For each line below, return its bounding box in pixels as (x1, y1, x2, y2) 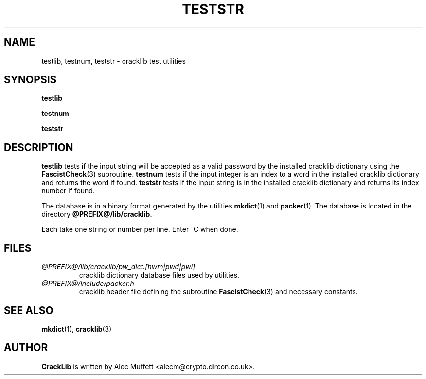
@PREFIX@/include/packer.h (41, 279, 134, 288)
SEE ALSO (4, 304, 53, 317)
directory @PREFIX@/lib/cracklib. (41, 210, 152, 219)
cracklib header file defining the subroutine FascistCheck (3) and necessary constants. (79, 287, 358, 296)
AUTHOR (4, 341, 48, 354)
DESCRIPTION (4, 141, 73, 153)
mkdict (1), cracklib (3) (41, 324, 112, 333)
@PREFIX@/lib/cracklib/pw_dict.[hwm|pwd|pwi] (41, 263, 195, 271)
